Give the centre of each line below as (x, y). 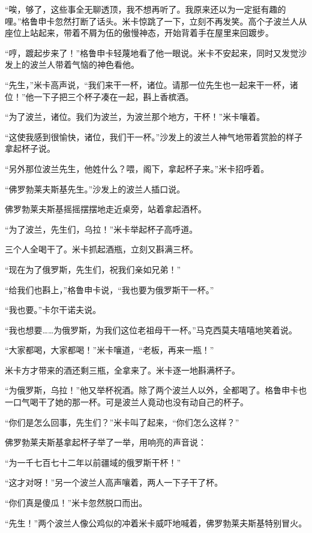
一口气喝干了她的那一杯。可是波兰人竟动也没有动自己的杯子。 (127, 402)
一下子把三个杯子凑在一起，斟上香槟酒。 (114, 96)
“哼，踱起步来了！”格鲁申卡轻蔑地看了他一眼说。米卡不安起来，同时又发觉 (152, 52)
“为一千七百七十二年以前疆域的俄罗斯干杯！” (93, 462)
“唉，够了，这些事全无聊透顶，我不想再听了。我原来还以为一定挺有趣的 (145, 9)
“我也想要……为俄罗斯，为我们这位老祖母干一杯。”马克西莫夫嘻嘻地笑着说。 (151, 329)
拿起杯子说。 (30, 148)
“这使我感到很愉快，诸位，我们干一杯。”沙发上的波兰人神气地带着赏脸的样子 (154, 136)
